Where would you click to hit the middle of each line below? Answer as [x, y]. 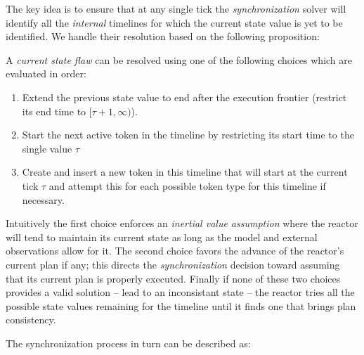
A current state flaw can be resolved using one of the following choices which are [179, 59]
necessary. [43, 199]
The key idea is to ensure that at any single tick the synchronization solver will [176, 8]
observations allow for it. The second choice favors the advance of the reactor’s [175, 251]
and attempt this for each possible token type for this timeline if [187, 185]
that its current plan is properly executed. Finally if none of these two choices [173, 278]
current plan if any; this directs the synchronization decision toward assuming [173, 264]
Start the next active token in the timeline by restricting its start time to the [188, 135]
